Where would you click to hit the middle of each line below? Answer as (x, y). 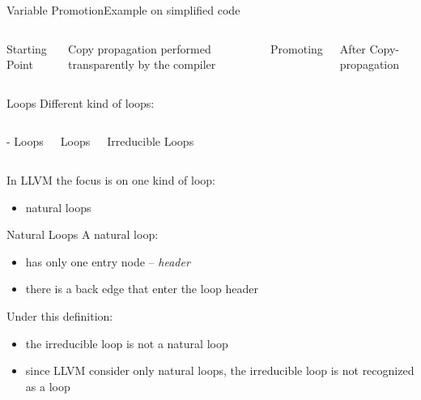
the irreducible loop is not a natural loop (127, 343)
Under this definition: (60, 315)
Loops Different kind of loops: (81, 102)
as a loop (48, 386)
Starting (27, 48)
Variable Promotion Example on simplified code (123, 10)
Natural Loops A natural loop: (83, 234)
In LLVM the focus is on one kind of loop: (111, 179)
